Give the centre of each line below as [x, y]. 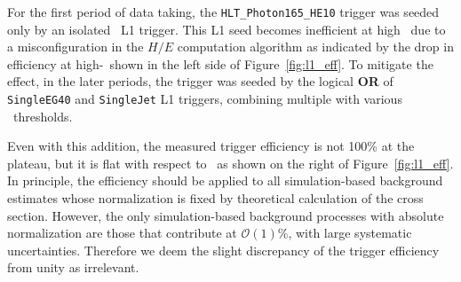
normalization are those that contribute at [122, 233]
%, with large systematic [345, 233]
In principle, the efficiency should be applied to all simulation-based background [225, 180]
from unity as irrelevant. [73, 267]
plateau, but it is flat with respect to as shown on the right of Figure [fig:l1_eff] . [230, 163]
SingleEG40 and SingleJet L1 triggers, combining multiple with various [205, 99]
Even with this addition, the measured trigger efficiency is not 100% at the [211, 146]
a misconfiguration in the [76, 47]
